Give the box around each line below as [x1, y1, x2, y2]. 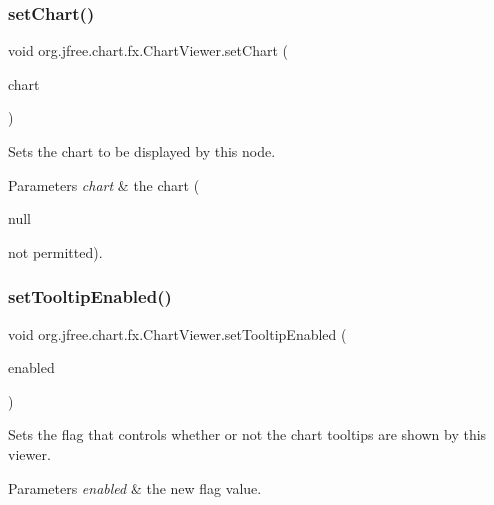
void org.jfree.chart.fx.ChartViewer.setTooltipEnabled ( [8, 323, 347, 344]
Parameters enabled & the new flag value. [8, 477, 262, 498]
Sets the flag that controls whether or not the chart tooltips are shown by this [8, 424, 487, 445]
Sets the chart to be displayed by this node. [8, 141, 276, 161]
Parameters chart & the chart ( [8, 174, 200, 195]
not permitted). [8, 241, 103, 262]
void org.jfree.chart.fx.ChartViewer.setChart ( [8, 40, 288, 61]
